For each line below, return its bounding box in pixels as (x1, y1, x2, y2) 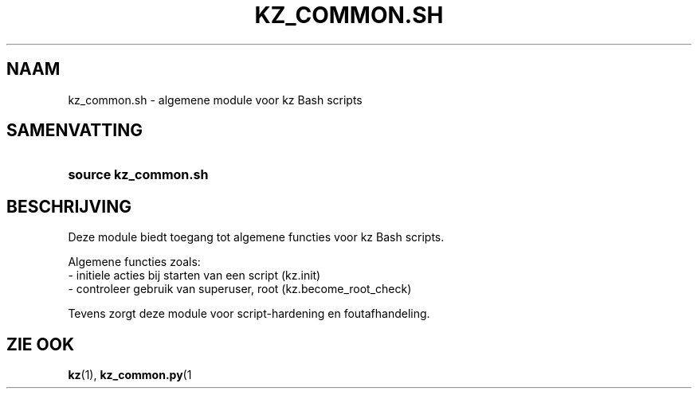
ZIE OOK (6, 334, 75, 354)
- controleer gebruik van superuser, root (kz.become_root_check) (68, 282, 412, 296)
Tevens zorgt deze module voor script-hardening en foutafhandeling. (68, 307, 430, 321)
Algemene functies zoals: (68, 255, 201, 269)
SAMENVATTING (6, 120, 143, 141)
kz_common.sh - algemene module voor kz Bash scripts (68, 92, 363, 107)
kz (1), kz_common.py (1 (68, 368, 192, 382)
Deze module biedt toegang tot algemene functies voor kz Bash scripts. (68, 230, 445, 244)
